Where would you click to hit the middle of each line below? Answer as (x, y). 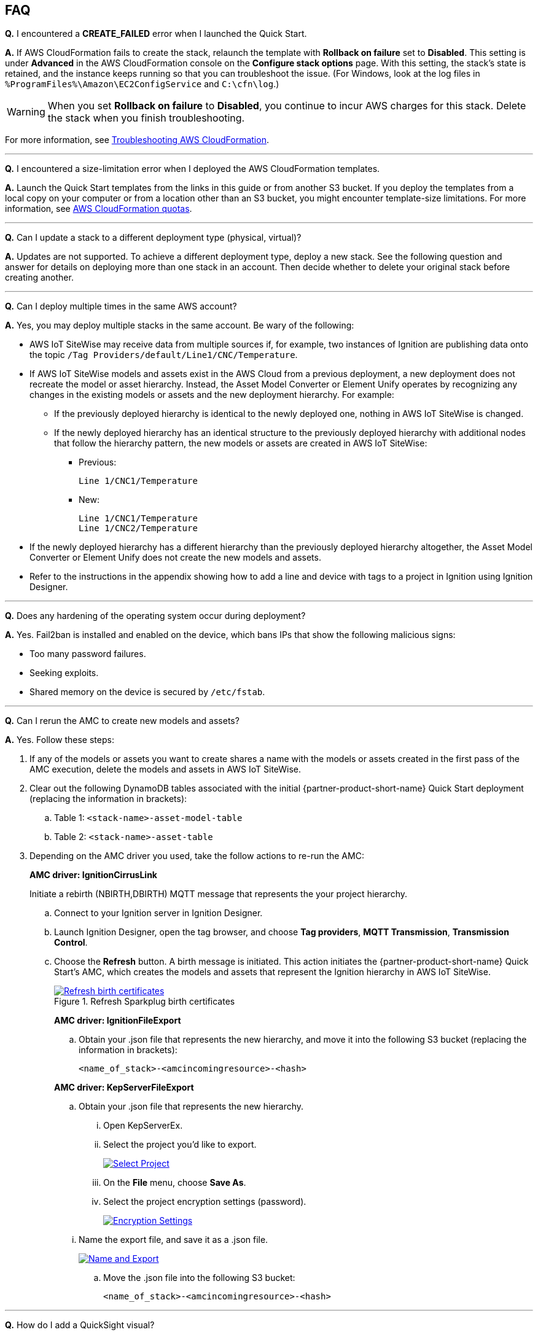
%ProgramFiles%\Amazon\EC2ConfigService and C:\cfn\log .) (142, 84)
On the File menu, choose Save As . (175, 1183)
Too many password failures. (88, 654)
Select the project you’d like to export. (180, 1145)
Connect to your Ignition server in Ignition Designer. (158, 913)
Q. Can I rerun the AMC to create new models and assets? (122, 721)
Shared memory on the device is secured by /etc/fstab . (147, 692)
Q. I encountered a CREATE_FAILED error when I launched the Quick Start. (156, 34)
